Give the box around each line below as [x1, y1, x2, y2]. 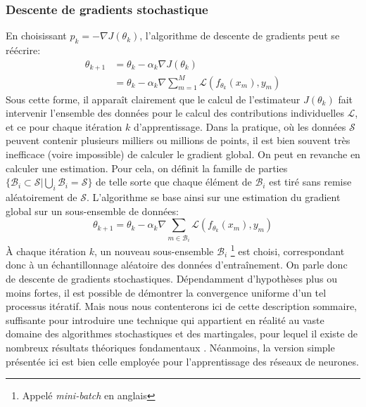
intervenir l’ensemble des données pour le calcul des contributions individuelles [6, 105, 344, 120]
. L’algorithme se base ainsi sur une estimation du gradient [86, 189, 341, 204]
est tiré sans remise [269, 174, 352, 189]
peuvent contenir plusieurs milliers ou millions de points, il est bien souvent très [6, 133, 351, 148]
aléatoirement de [6, 189, 77, 204]
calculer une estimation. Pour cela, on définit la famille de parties [6, 160, 288, 175]
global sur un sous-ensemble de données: [6, 203, 179, 218]
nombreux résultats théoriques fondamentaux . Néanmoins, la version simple [6, 340, 335, 354]
